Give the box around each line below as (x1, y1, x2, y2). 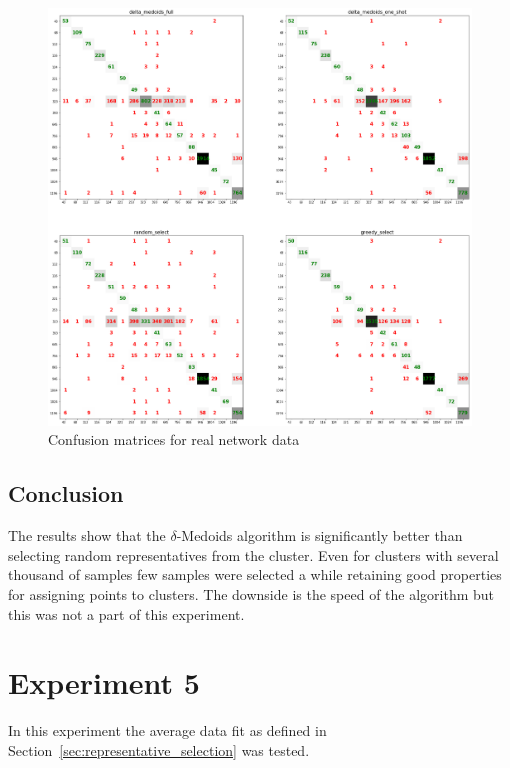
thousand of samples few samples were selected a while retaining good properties (8, 564, 502, 585)
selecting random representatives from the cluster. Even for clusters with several (8, 544, 499, 565)
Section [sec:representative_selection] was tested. (8, 739, 310, 760)
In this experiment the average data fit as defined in (8, 720, 327, 741)
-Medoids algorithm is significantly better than (176, 525, 463, 546)
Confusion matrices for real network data (48, 429, 300, 450)
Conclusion (8, 478, 124, 509)
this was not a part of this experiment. (8, 603, 245, 624)
